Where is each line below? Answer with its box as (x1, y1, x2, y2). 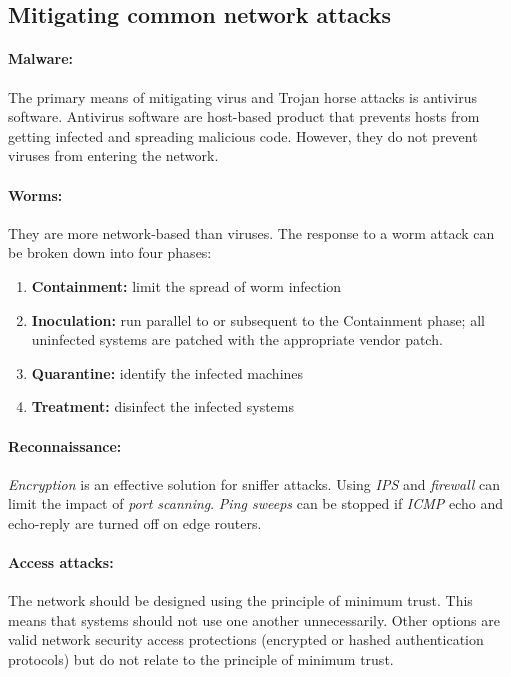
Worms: (8, 184, 63, 205)
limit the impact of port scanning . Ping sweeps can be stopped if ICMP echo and (8, 493, 504, 514)
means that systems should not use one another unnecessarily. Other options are (8, 609, 500, 630)
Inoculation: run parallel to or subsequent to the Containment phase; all (31, 309, 485, 330)
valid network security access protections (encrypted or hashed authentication (8, 629, 484, 650)
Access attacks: (8, 552, 114, 573)
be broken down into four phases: (8, 242, 212, 263)
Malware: (8, 48, 74, 69)
